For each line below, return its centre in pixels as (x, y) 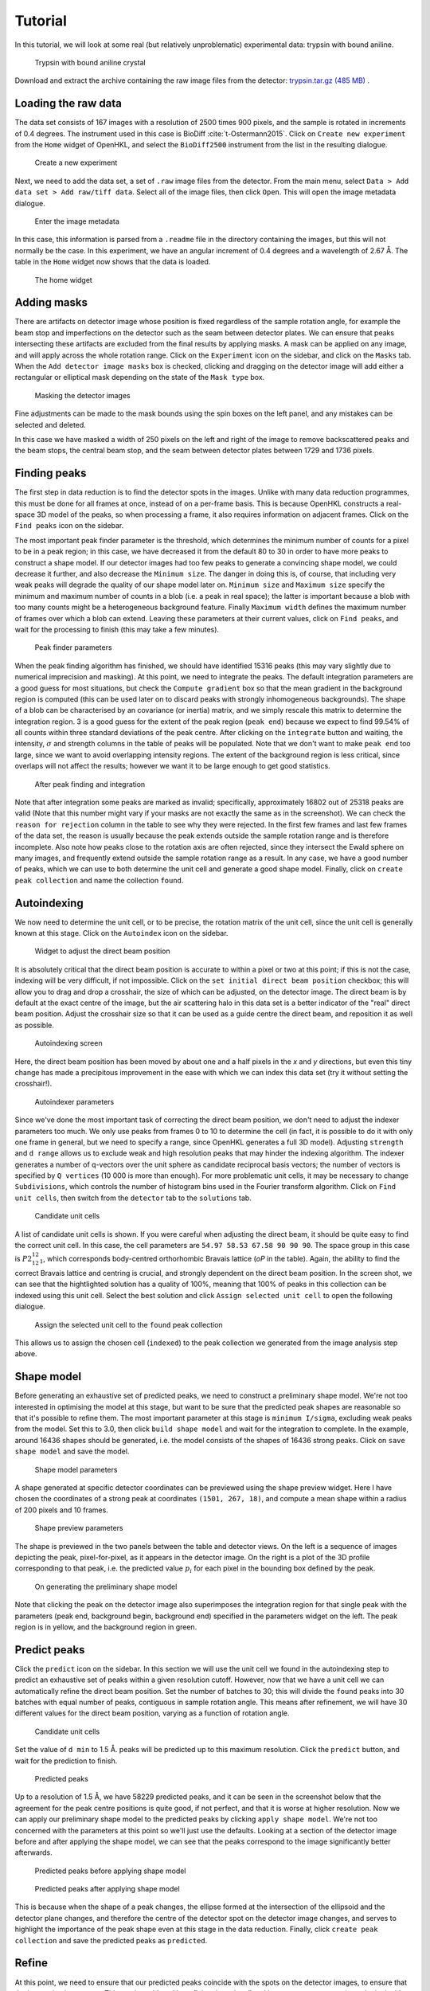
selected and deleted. (51, 424)
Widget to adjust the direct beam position (102, 951)
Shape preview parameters (79, 1528)
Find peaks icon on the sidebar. (69, 526)
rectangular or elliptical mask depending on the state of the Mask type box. (140, 377)
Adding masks (51, 303)
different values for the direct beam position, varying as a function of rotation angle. (152, 1713)
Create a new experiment (76, 162)
